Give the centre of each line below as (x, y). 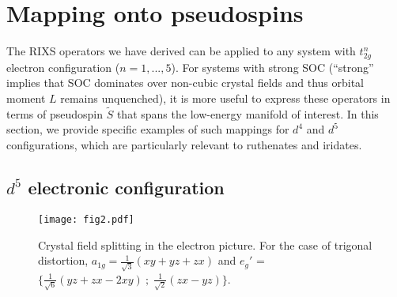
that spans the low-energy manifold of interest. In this (248, 113)
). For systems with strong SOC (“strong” (272, 67)
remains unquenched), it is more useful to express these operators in (225, 98)
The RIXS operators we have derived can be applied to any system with (181, 51)
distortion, (63, 260)
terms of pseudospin (55, 113)
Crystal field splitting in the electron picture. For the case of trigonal (205, 244)
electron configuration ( (63, 67)
